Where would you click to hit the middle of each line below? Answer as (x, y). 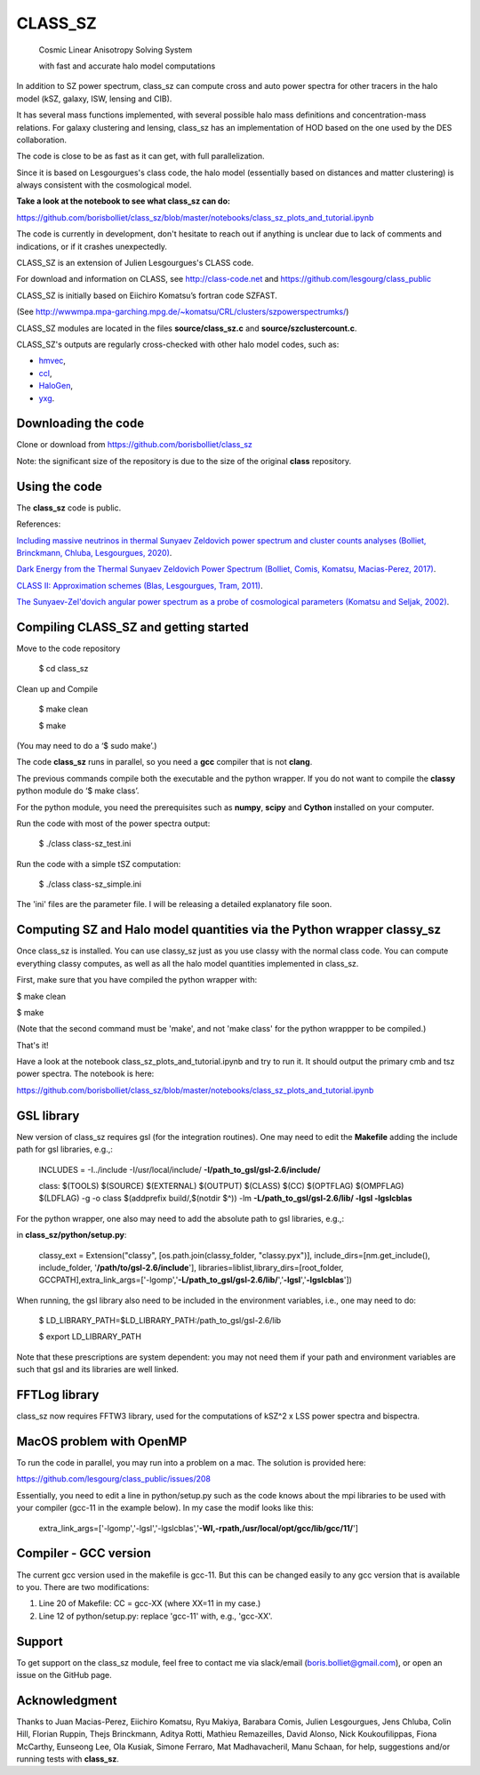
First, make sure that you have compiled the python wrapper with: (137, 980)
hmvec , (52, 361)
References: (39, 524)
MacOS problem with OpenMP (102, 1441)
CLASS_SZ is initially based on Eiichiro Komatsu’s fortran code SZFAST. (147, 295)
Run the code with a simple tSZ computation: (99, 863)
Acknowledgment (67, 1700)
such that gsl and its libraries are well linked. (98, 1369)
